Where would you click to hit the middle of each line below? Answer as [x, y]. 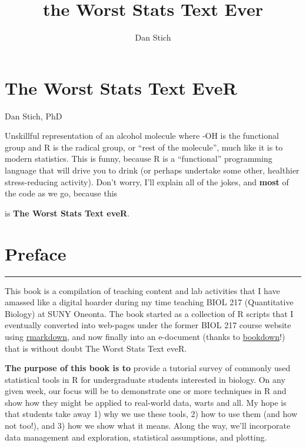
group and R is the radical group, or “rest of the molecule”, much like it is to [144, 147]
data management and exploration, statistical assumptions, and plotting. [136, 437]
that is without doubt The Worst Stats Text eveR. [96, 348]
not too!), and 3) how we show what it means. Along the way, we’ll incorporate [148, 426]
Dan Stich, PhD [34, 116]
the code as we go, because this [61, 193]
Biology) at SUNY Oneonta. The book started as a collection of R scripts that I [149, 313]
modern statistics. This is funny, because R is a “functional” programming [139, 159]
